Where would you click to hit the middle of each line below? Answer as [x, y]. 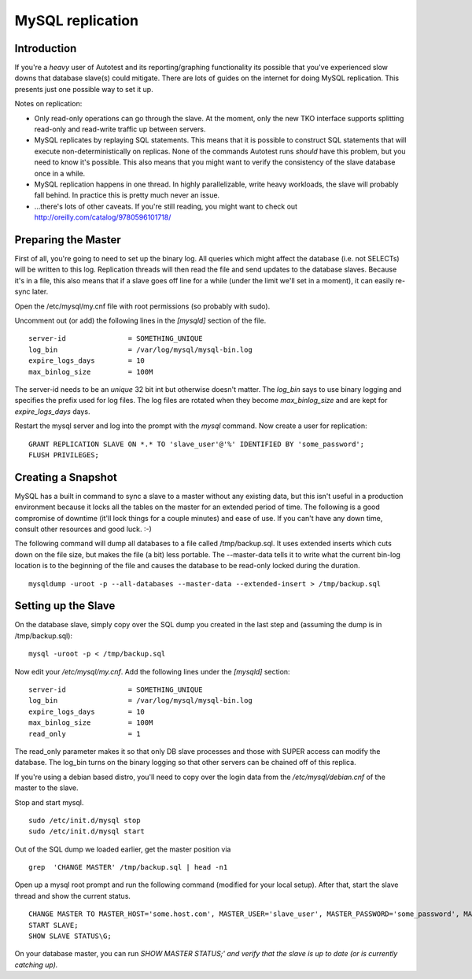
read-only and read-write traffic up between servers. [120, 129]
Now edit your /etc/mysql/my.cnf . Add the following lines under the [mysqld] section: [152, 671]
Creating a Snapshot [66, 477]
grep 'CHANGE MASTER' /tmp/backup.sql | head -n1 [128, 867]
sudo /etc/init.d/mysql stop [85, 820]
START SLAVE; [53, 925]
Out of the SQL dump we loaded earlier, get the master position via [123, 849]
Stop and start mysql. [49, 802]
